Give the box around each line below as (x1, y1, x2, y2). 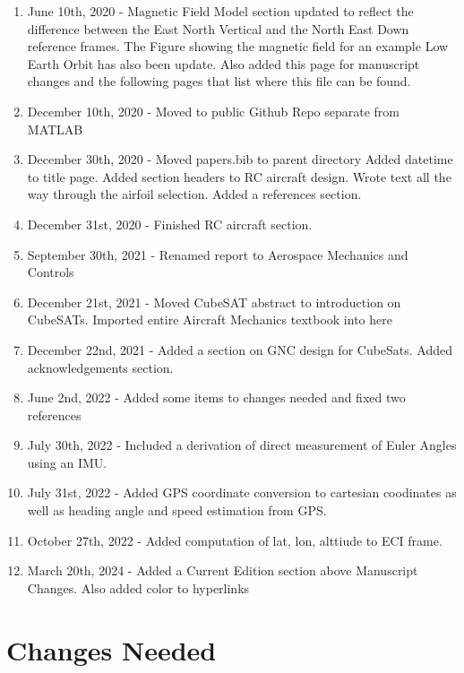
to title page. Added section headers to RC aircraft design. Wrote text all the (27, 167, 451, 186)
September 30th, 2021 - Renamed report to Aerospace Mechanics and (27, 245, 408, 263)
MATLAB (27, 119, 83, 138)
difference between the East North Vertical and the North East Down (27, 19, 409, 38)
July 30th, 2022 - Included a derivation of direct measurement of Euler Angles (27, 436, 457, 454)
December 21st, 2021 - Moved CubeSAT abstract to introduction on (27, 292, 401, 311)
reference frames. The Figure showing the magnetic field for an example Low (27, 37, 449, 56)
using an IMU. (27, 453, 107, 471)
